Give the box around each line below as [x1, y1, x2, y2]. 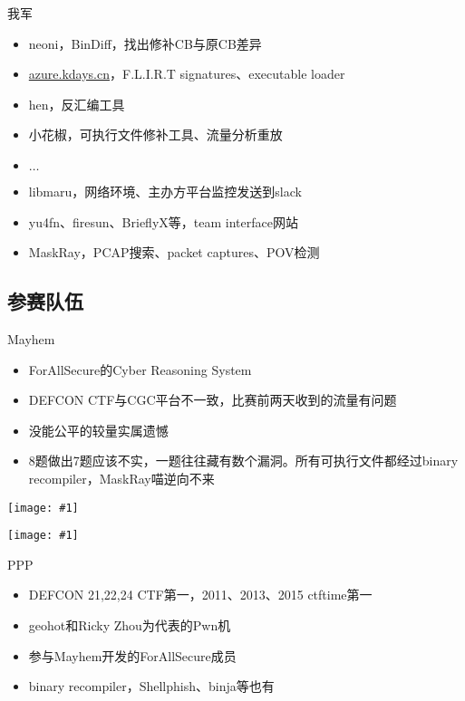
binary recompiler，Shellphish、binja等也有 [28, 677, 275, 696]
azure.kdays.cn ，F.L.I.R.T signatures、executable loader [28, 64, 345, 83]
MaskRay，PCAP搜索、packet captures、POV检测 [28, 243, 320, 262]
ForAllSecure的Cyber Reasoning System [28, 360, 252, 379]
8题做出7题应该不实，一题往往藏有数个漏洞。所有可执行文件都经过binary [28, 451, 459, 470]
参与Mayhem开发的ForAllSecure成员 [28, 646, 237, 665]
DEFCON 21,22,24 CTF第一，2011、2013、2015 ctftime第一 [28, 585, 373, 604]
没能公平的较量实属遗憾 [28, 420, 169, 439]
